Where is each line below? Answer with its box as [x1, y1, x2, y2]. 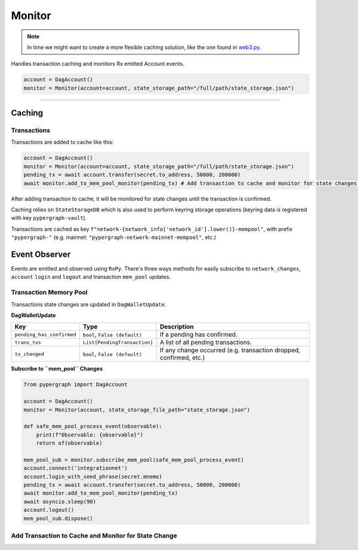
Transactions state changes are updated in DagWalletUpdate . [11, 300, 166, 308]
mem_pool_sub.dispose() [23, 515, 94, 522]
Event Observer [11, 249, 71, 259]
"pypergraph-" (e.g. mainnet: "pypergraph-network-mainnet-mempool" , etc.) [11, 233, 217, 241]
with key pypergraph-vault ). [11, 214, 87, 222]
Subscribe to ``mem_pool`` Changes [11, 365, 103, 373]
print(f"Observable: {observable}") [36, 431, 143, 438]
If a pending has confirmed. [159, 330, 238, 339]
